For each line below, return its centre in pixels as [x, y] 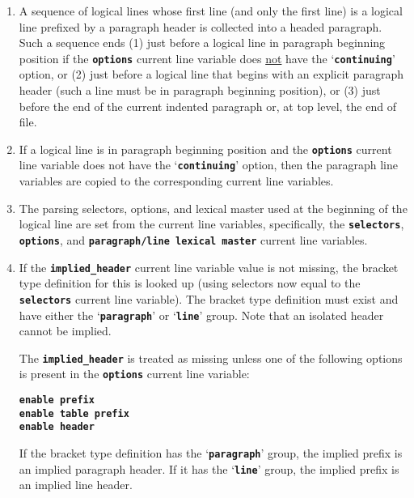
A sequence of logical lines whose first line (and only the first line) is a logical [211, 11]
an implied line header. [76, 485]
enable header [57, 427]
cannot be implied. [65, 331]
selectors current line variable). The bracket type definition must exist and [209, 298]
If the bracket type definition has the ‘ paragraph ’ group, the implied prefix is [211, 453]
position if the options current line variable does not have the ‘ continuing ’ [207, 58]
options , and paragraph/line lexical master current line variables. [193, 239]
